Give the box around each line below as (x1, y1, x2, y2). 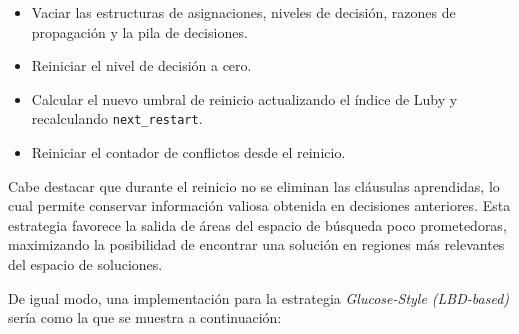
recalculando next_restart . (31, 108, 203, 129)
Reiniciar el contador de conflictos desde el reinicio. (31, 142, 346, 163)
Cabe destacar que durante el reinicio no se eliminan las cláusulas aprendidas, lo (8, 175, 500, 196)
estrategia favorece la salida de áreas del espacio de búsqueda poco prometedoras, (8, 214, 507, 235)
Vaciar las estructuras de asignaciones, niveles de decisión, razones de (31, 2, 456, 22)
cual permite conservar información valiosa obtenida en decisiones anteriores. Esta (8, 195, 511, 216)
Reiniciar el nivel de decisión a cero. (31, 55, 252, 76)
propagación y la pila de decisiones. (31, 21, 248, 42)
